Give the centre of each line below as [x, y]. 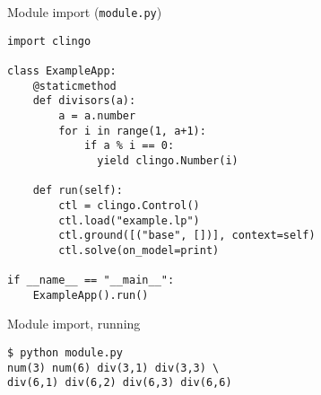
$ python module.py [65, 353]
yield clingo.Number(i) [168, 160]
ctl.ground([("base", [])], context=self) [187, 236]
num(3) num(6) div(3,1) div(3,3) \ [113, 368]
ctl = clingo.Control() [129, 205]
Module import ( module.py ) [85, 12]
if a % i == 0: [129, 146]
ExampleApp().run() [91, 295]
